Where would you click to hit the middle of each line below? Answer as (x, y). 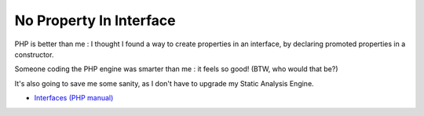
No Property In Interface (95, 20)
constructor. (34, 54)
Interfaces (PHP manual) (74, 98)
